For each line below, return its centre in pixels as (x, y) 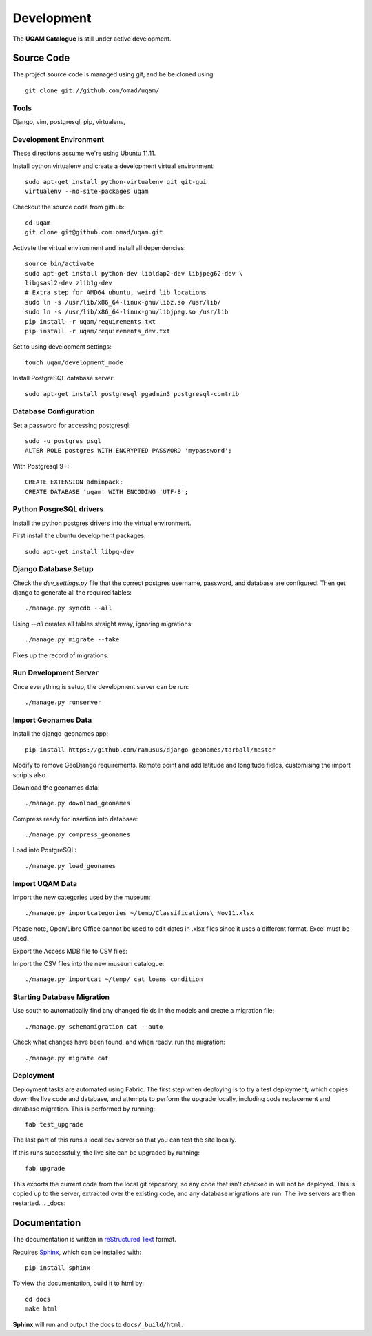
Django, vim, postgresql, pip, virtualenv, (69, 121)
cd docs (38, 1299)
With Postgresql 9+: (41, 466)
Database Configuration (54, 411)
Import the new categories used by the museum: (82, 897)
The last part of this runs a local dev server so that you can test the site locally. (125, 1140)
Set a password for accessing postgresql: (72, 425)
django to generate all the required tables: (72, 593)
